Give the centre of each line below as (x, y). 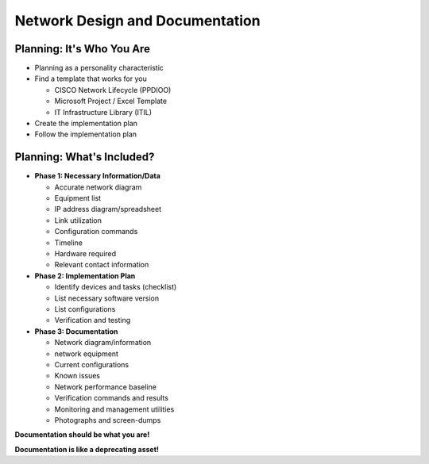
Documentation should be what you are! (82, 435)
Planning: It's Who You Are (83, 49)
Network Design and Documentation (138, 21)
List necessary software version (106, 298)
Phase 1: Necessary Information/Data (97, 176)
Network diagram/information (103, 343)
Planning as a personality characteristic (99, 68)
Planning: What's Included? (85, 157)
